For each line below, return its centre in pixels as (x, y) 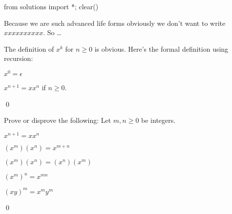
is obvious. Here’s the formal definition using (161, 49)
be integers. (158, 120)
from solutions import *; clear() (51, 6)
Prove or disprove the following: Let (58, 120)
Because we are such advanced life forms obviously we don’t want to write (115, 23)
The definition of (29, 49)
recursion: (19, 58)
